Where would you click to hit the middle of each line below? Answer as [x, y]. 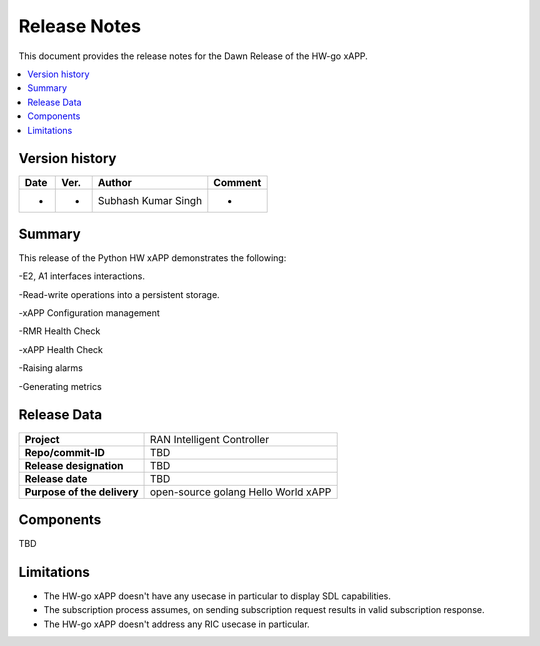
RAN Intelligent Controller [210, 439]
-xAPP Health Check [61, 349]
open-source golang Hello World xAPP [241, 492]
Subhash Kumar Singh [150, 201]
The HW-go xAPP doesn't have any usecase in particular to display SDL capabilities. [217, 596]
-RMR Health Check [59, 331]
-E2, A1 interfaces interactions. [81, 276]
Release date [56, 478]
